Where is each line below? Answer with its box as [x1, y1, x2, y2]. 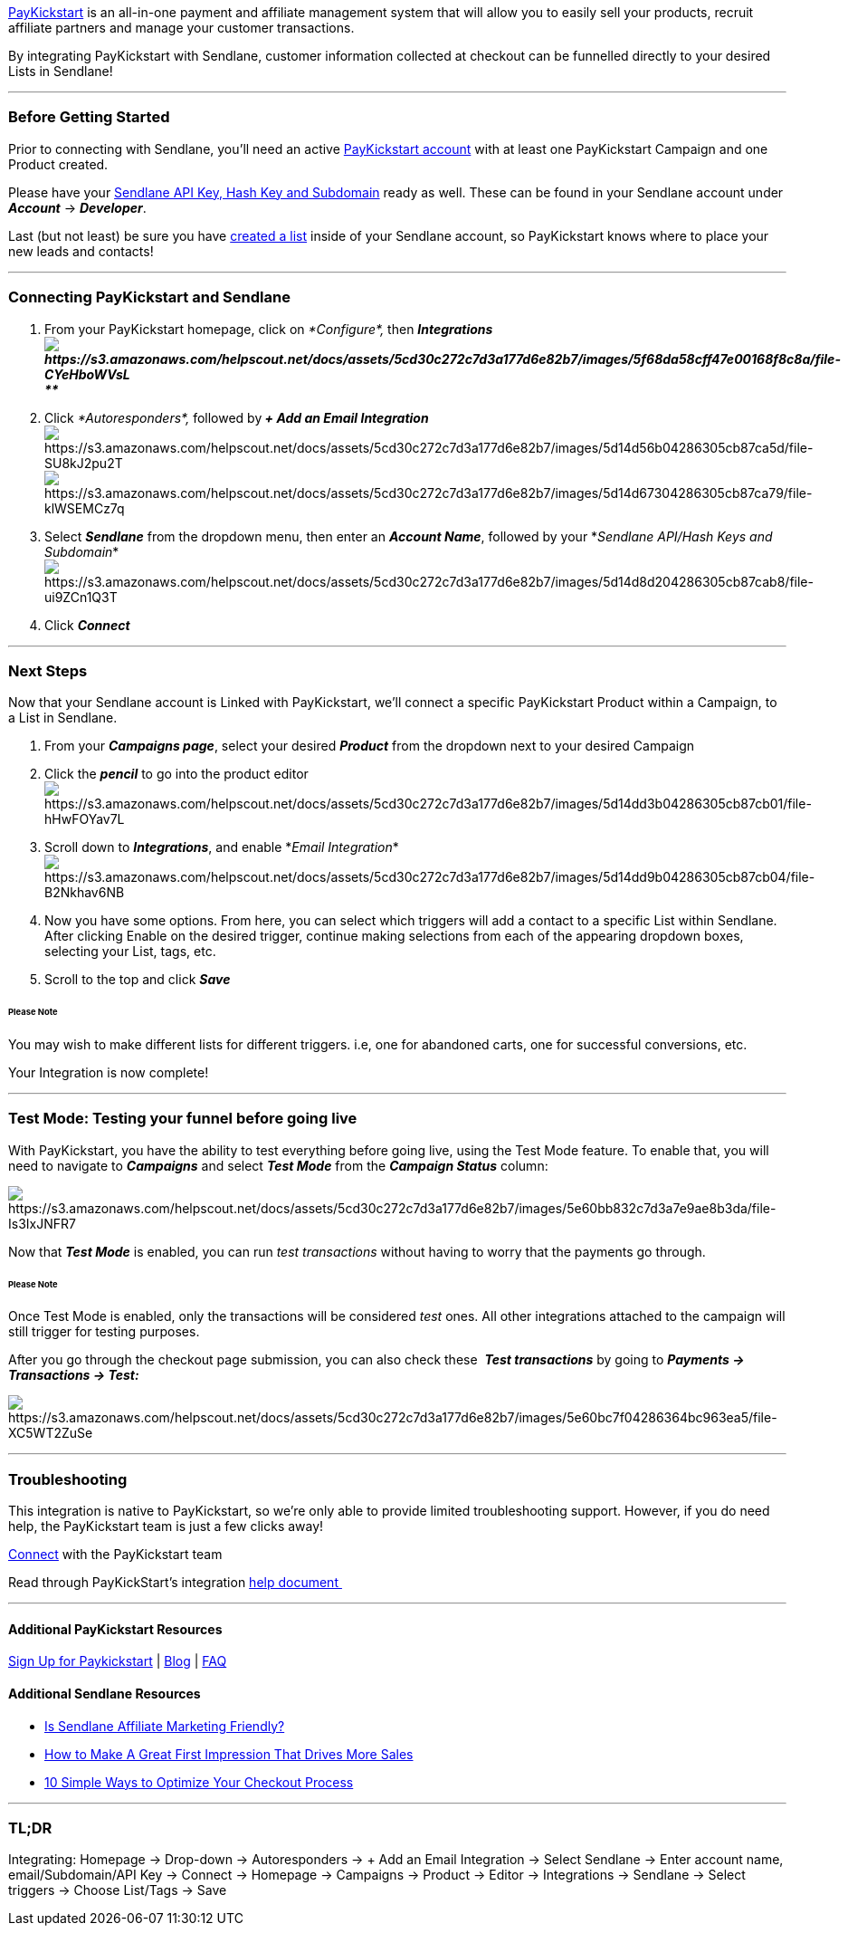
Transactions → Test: [8, 1367, 139, 1383]
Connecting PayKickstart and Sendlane [8, 288, 291, 307]
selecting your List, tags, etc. [44, 943, 216, 960]
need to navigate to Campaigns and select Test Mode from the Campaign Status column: [8, 1157, 548, 1173]
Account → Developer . [8, 199, 147, 215]
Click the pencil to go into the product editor [44, 766, 309, 782]
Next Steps [8, 661, 88, 680]
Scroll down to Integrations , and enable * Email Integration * [44, 839, 399, 856]
